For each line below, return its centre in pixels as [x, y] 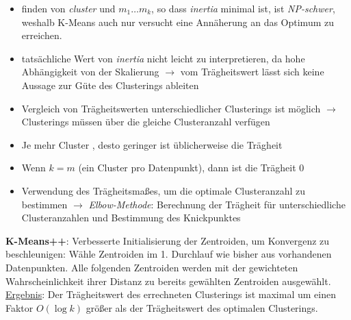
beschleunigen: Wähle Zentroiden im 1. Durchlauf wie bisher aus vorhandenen [169, 254]
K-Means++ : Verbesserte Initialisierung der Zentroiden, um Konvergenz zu [168, 240]
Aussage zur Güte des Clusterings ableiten [110, 85]
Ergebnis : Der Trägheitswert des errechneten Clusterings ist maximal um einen [171, 294]
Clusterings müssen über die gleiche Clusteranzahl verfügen [146, 122]
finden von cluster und [68, 8]
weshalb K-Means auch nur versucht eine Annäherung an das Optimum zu [178, 22]
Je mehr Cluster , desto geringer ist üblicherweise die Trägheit [152, 144]
